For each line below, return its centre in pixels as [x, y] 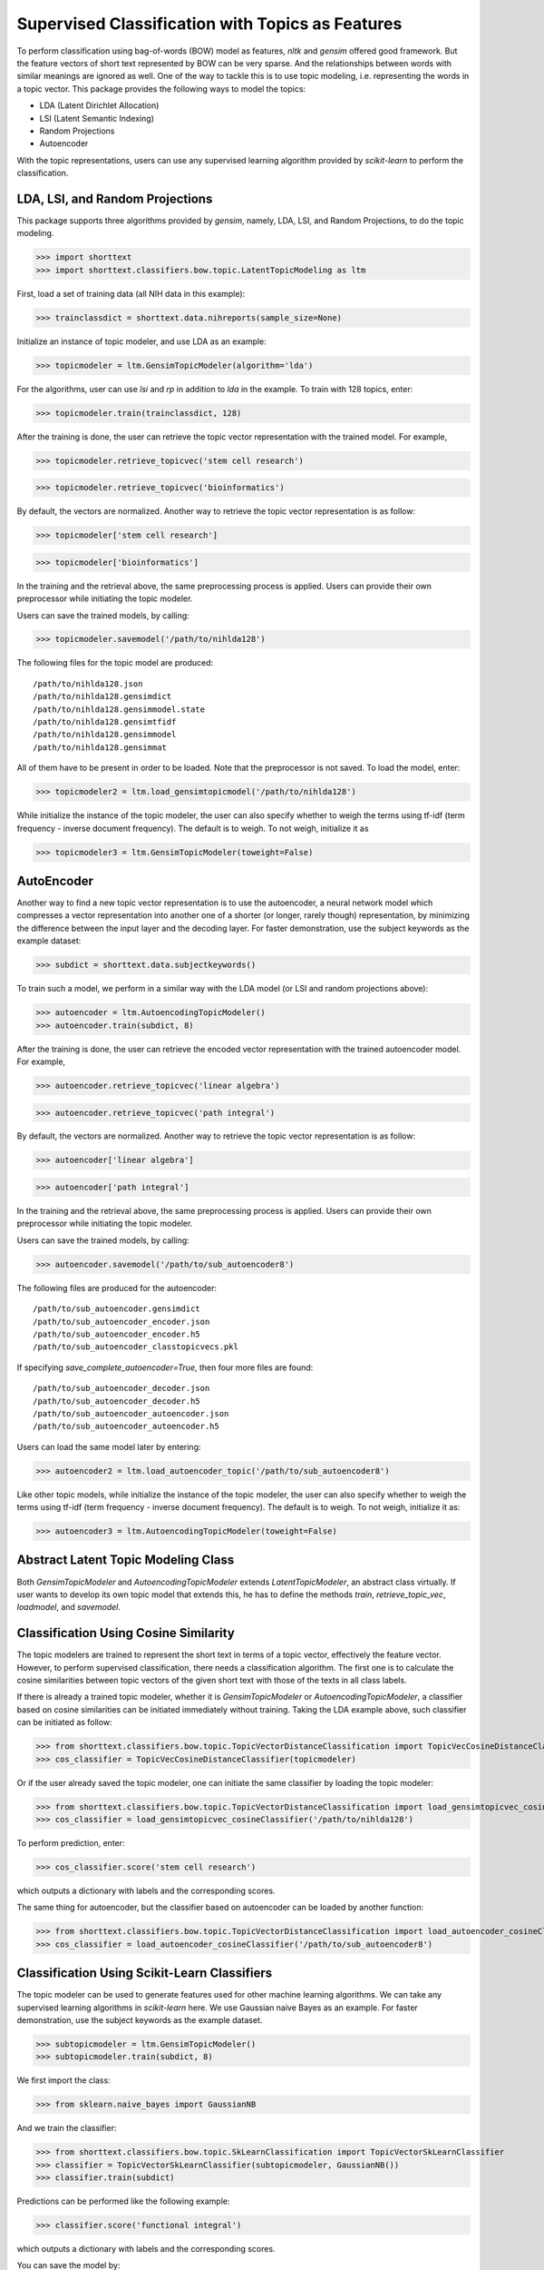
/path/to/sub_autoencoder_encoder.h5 [117, 1334]
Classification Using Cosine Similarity [126, 1633]
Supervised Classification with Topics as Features [209, 24]
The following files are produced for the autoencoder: [117, 1288]
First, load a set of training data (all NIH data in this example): [131, 293]
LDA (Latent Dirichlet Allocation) [99, 105]
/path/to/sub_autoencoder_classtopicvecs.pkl [136, 1347]
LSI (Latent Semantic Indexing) [97, 118]
